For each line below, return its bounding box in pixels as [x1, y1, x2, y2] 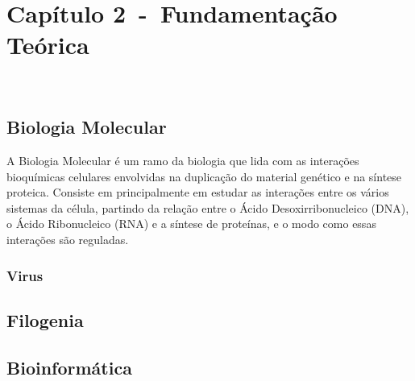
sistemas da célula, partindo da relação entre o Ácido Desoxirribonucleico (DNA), [6, 199, 409, 216]
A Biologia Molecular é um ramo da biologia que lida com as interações [6, 152, 359, 169]
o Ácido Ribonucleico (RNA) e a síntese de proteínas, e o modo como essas [6, 215, 376, 232]
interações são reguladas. [6, 231, 129, 248]
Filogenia [6, 307, 84, 332]
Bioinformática [6, 354, 132, 379]
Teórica [6, 28, 89, 61]
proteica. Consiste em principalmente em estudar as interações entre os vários [6, 184, 389, 201]
